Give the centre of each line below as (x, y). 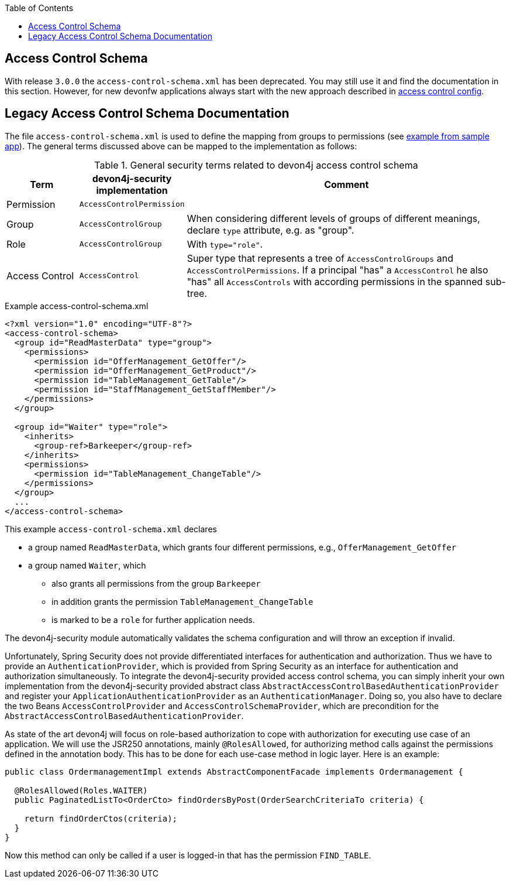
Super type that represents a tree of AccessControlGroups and (320, 258)
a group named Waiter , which (87, 565)
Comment (347, 184)
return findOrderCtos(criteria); (101, 818)
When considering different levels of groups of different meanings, (333, 218)
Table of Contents (39, 8)
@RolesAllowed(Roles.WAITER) (81, 790)
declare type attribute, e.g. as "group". (270, 230)
